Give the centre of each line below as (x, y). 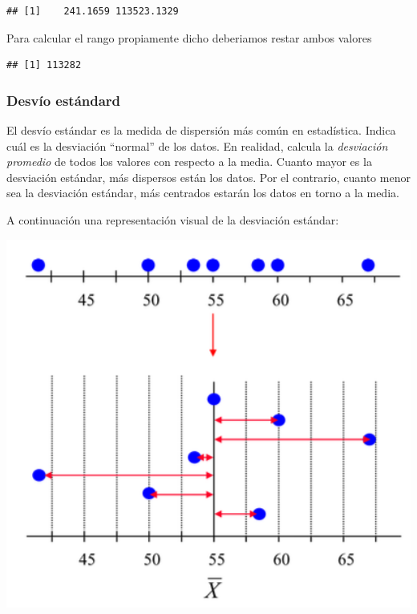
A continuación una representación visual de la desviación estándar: (173, 219)
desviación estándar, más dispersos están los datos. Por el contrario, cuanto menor (208, 177)
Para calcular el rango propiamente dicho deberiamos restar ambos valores (189, 37)
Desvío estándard (64, 100)
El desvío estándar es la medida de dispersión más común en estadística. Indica (201, 130)
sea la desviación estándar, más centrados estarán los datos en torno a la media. (203, 193)
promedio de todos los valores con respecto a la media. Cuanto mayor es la (189, 162)
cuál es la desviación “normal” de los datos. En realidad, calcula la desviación (197, 145)
